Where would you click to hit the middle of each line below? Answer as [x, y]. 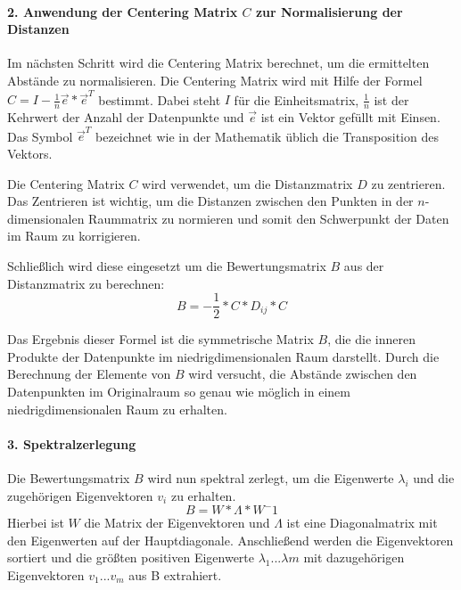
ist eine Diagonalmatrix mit [362, 523]
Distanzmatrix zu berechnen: [86, 283]
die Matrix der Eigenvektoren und [177, 523]
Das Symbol [40, 136]
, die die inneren [371, 339]
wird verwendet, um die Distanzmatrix [247, 183]
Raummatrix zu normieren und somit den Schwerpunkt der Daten [269, 218]
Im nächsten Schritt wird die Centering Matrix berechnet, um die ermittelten [218, 63]
